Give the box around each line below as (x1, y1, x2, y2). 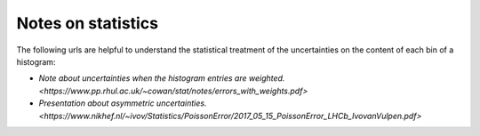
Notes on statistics (16, 13, 159, 33)
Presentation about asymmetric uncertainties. (38, 98, 207, 108)
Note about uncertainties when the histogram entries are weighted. (38, 73, 285, 84)
